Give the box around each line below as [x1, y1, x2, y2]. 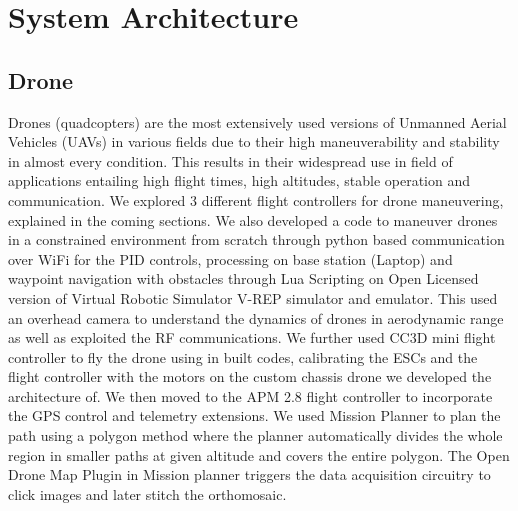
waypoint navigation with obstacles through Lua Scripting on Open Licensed [8, 268, 479, 289]
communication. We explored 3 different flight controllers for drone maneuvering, [8, 189, 504, 210]
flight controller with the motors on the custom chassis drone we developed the [8, 366, 492, 387]
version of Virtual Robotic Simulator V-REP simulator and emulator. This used [8, 287, 498, 308]
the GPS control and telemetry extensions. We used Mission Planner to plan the [8, 405, 501, 426]
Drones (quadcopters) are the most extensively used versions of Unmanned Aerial [8, 111, 507, 132]
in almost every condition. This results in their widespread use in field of [8, 150, 453, 171]
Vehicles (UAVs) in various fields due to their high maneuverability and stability [8, 131, 500, 152]
